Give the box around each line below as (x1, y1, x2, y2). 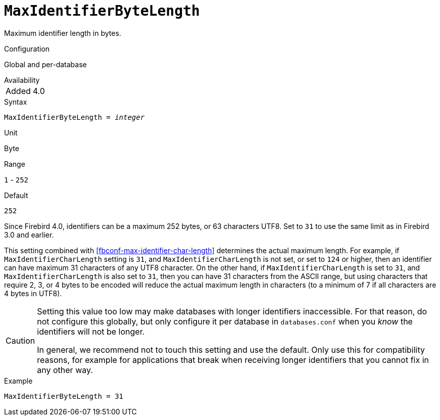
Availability (4, 75, 40, 84)
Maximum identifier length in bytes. (4, 28, 121, 37)
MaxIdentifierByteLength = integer (4, 113, 145, 121)
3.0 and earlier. (4, 230, 54, 239)
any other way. (37, 364, 93, 375)
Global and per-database (4, 60, 87, 69)
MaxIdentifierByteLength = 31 (4, 392, 124, 400)
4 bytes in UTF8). (4, 289, 62, 298)
